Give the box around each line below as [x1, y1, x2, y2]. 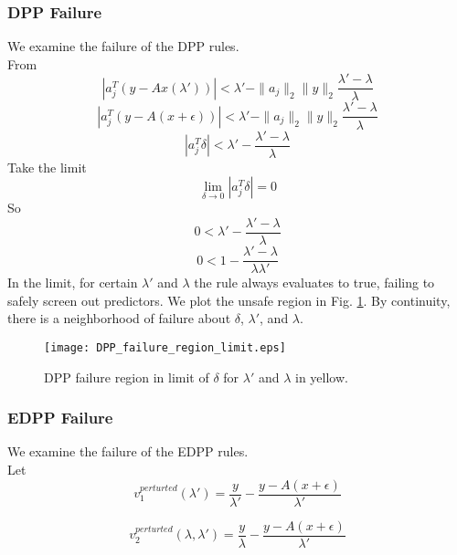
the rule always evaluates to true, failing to [194, 273, 435, 292]
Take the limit [7, 157, 87, 176]
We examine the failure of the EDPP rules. [7, 442, 249, 461]
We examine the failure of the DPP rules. [7, 37, 239, 56]
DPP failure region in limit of [44, 367, 209, 386]
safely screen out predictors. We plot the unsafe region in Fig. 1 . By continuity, [7, 290, 451, 309]
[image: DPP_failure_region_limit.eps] [44, 340, 286, 354]
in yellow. [295, 367, 348, 386]
